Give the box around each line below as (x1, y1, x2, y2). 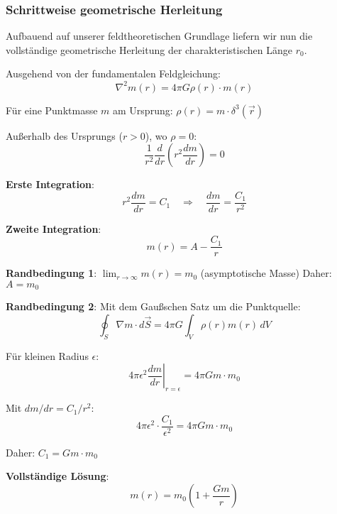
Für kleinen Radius (6, 348, 89, 363)
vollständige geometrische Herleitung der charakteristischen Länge (6, 42, 292, 57)
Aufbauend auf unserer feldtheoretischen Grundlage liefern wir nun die (6, 28, 313, 43)
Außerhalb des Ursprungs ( (6, 128, 123, 143)
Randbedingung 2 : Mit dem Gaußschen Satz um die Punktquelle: (6, 299, 301, 314)
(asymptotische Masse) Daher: (200, 266, 332, 280)
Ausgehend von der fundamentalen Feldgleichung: (6, 66, 221, 81)
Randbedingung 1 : (6, 266, 97, 280)
